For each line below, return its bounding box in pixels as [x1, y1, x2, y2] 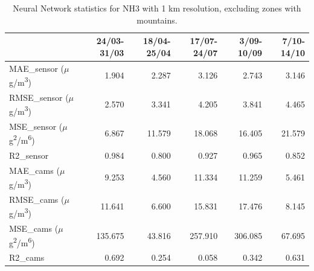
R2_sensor [9, 148, 49, 161]
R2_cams [9, 251, 45, 264]
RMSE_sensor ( [9, 91, 69, 103]
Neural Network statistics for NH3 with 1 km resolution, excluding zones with [13, 2, 301, 14]
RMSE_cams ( [9, 193, 65, 205]
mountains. [136, 13, 178, 26]
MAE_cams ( [9, 164, 60, 176]
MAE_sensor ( [9, 62, 64, 74]
